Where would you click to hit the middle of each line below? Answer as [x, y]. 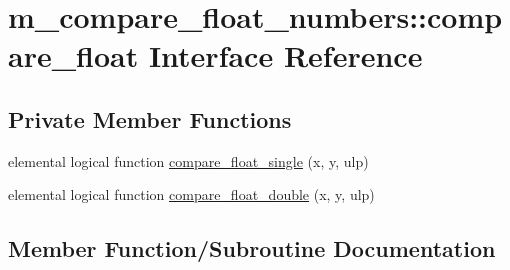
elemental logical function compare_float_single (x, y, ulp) [188, 160]
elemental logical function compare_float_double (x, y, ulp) [191, 194]
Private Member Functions [150, 118]
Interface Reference [285, 55]
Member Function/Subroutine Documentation [252, 248]
